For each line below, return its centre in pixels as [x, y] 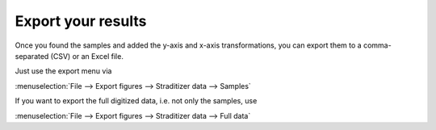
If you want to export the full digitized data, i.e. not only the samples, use [136, 101]
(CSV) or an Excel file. [87, 56]
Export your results [81, 21]
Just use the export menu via [63, 71]
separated [32, 56]
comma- [377, 45]
